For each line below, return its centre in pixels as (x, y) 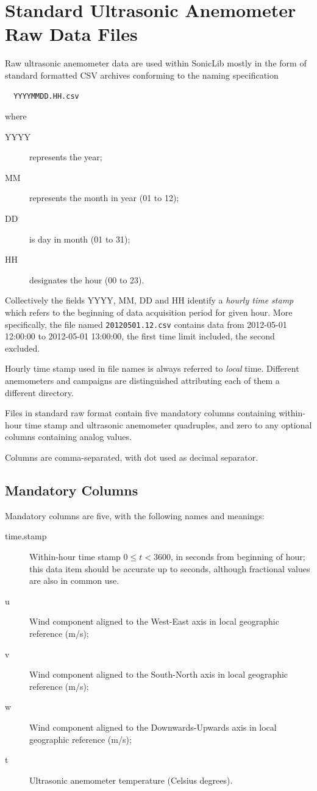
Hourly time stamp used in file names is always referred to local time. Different (152, 368)
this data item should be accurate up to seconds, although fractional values (170, 568)
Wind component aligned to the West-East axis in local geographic (154, 621)
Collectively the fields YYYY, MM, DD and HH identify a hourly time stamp (149, 300)
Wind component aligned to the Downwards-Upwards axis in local (153, 727)
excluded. (23, 348)
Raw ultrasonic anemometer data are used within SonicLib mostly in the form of (156, 63)
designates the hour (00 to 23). (87, 279)
